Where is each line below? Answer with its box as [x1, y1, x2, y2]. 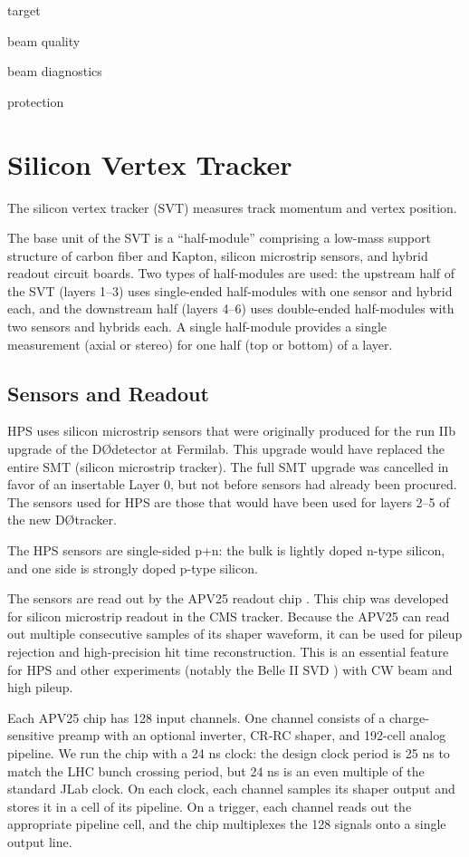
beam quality [7, 31, 81, 50]
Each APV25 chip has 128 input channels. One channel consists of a [7, 708, 386, 727]
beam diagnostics [7, 62, 102, 81]
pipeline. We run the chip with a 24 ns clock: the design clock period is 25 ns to [7, 743, 450, 762]
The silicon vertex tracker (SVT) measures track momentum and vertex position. [7, 197, 457, 217]
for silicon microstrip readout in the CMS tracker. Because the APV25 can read [7, 606, 450, 625]
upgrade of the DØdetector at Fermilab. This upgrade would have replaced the [7, 439, 445, 458]
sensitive [7, 726, 54, 745]
